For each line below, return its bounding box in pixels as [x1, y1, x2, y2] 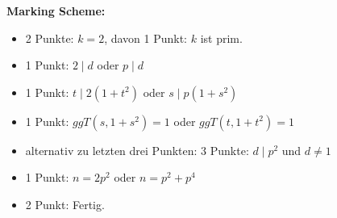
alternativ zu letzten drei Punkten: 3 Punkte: [25, 141, 249, 158]
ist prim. [200, 29, 243, 46]
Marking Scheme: [6, 2, 106, 19]
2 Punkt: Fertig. [25, 195, 105, 212]
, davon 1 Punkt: [104, 29, 188, 46]
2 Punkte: [25, 29, 74, 46]
